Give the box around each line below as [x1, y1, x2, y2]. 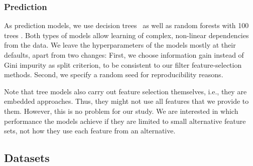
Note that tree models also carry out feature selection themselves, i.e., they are [4, 86, 247, 96]
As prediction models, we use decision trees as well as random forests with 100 [4, 20, 249, 31]
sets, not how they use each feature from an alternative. [4, 125, 176, 136]
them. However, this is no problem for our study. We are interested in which [4, 105, 238, 116]
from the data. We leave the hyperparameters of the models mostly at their [4, 40, 236, 50]
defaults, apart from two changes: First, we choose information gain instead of [4, 50, 244, 60]
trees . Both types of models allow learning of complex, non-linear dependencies [4, 30, 249, 40]
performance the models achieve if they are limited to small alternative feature [4, 115, 246, 126]
